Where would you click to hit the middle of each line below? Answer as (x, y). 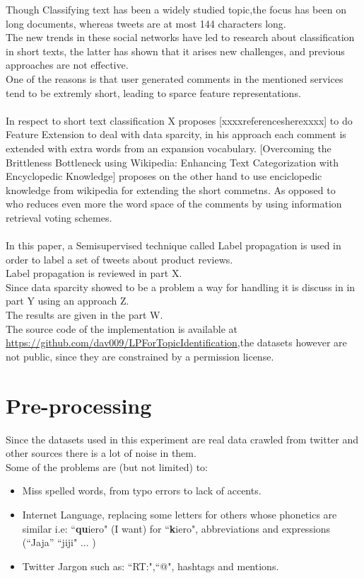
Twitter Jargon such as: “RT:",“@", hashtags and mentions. (151, 566)
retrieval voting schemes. (59, 217)
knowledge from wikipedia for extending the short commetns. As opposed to (171, 189)
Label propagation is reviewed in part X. (94, 273)
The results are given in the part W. (84, 315)
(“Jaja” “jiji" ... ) (59, 542)
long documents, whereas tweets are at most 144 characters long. (146, 23)
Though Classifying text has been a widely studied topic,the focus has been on (176, 9)
